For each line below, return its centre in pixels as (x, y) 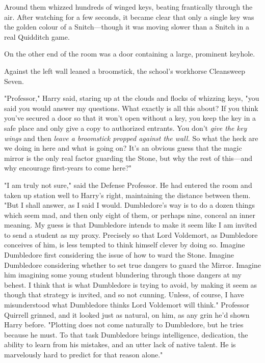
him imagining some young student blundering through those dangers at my (123, 275)
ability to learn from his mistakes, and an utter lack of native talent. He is (120, 344)
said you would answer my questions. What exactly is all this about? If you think (131, 108)
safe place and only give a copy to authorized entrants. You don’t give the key (126, 128)
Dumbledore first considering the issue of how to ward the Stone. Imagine (119, 255)
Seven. (14, 81)
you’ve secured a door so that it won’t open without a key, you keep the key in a (130, 118)
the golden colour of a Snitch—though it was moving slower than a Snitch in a (127, 27)
